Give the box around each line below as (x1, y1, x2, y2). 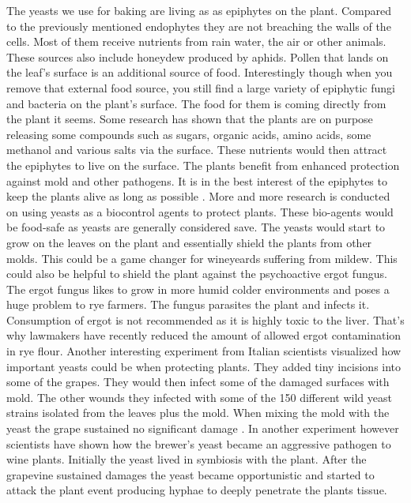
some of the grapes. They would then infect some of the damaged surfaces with (6, 373, 390, 390)
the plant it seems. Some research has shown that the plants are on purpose (6, 111, 373, 127)
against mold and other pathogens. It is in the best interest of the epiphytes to (6, 172, 387, 189)
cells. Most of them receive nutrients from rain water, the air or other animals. (6, 33, 386, 50)
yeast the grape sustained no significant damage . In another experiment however (6, 420, 399, 437)
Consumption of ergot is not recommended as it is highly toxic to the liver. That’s (6, 311, 405, 328)
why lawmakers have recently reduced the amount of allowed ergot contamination (6, 327, 402, 343)
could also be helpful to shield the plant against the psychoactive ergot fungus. (6, 265, 387, 282)
